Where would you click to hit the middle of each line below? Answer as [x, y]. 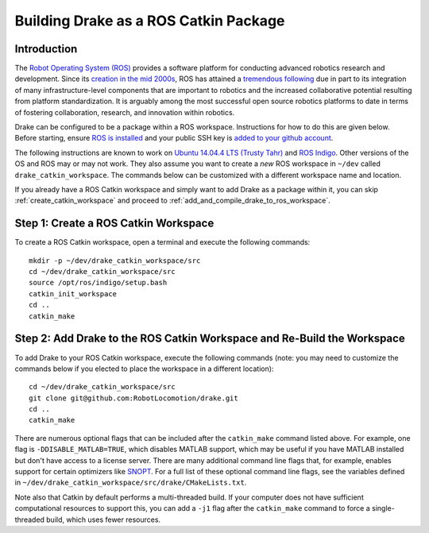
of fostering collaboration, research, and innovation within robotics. [125, 112]
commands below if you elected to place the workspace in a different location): [144, 369]
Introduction [46, 49]
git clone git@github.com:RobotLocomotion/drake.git [133, 398]
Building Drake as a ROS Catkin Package [150, 21]
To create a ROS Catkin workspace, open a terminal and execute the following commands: [162, 242]
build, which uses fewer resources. [104, 519]
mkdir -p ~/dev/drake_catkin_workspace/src [115, 261]
